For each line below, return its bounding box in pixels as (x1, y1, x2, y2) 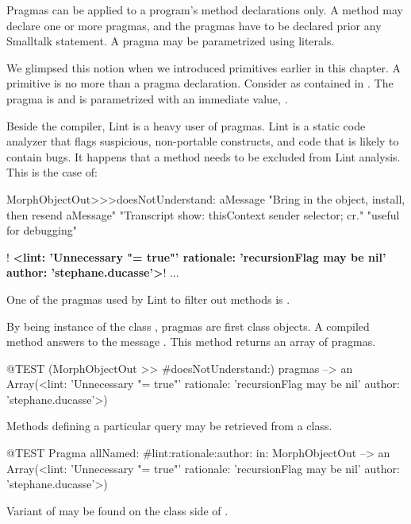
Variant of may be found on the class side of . (6, 502, 229, 518)
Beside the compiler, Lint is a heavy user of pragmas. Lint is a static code (6, 117, 366, 134)
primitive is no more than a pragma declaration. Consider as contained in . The (6, 75, 394, 91)
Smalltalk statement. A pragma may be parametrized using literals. (6, 33, 335, 49)
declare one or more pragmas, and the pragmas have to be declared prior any (6, 17, 382, 33)
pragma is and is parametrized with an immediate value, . (6, 90, 288, 107)
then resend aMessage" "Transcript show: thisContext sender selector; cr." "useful (6, 206, 400, 223)
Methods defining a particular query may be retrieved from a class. (6, 417, 332, 434)
